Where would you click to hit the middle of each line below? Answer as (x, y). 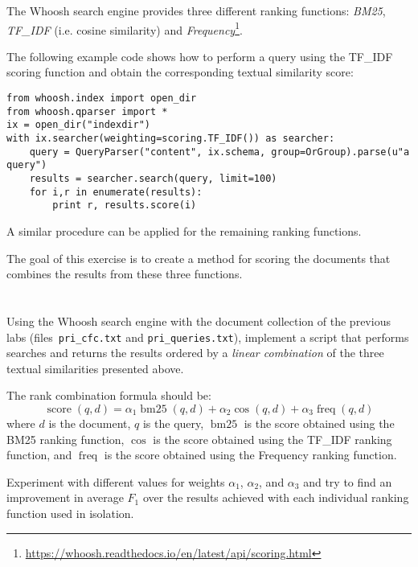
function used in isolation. (70, 513)
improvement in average (65, 497)
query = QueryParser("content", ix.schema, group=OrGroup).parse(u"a (219, 152)
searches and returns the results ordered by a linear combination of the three (195, 353)
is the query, (173, 423)
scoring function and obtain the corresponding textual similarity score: (180, 72)
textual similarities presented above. (95, 368)
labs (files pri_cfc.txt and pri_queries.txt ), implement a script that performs (208, 337)
